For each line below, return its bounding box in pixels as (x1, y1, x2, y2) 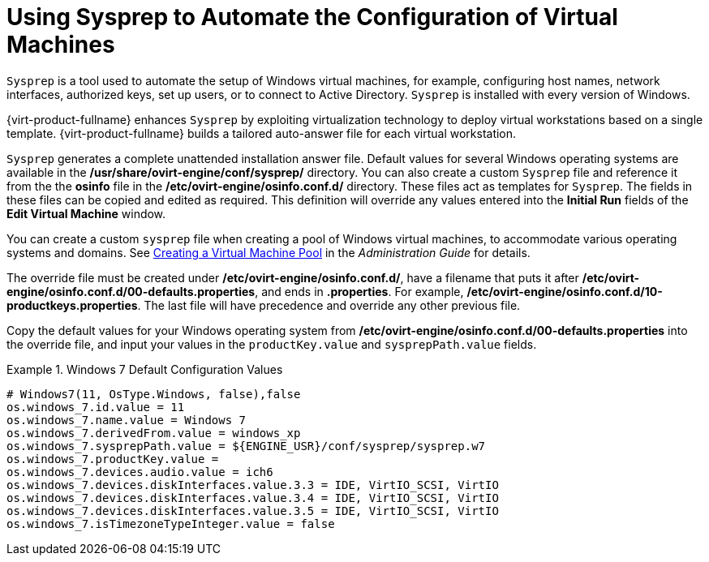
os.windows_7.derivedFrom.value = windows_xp (6, 426, 301, 440)
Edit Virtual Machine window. (6, 206, 166, 221)
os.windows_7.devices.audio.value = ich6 (6, 465, 273, 478)
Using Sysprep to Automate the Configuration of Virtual (6, 3, 618, 31)
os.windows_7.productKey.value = (6, 452, 219, 465)
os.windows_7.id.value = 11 (6, 400, 185, 414)
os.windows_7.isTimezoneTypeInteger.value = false (6, 517, 335, 530)
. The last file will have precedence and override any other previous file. (137, 298, 521, 312)
